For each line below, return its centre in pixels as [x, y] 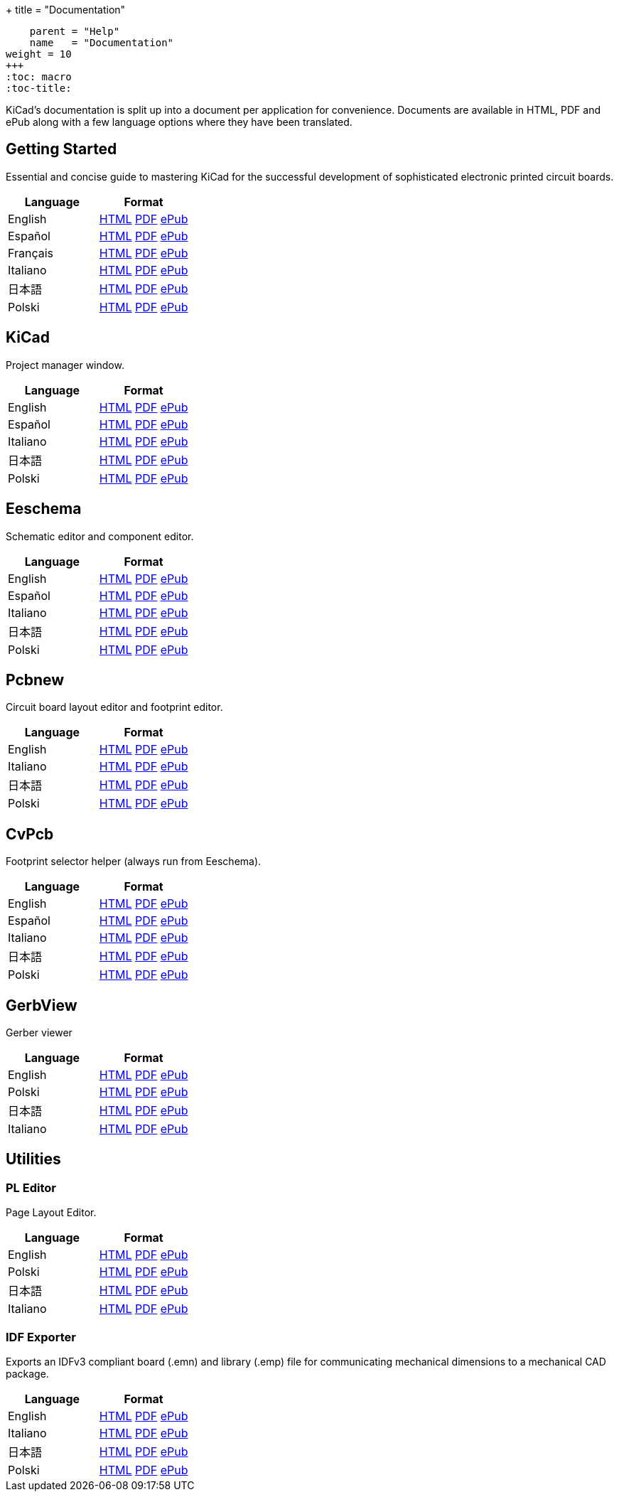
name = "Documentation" [102, 43]
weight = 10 [39, 54]
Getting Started [61, 149]
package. [27, 1374]
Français [31, 253]
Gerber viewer [39, 1033]
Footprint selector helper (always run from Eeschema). [134, 862]
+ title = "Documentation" [66, 10]
